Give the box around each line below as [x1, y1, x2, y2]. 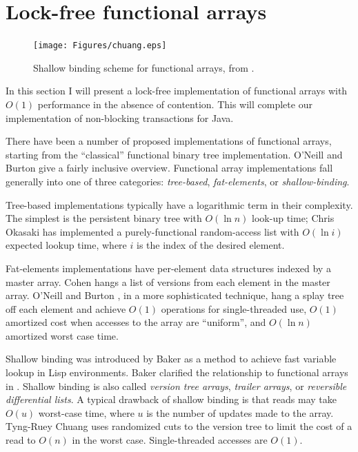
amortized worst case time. [6, 328, 119, 342]
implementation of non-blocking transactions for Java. [6, 110, 234, 125]
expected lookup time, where [6, 238, 127, 252]
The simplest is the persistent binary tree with [6, 211, 202, 225]
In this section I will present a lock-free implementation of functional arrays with [6, 83, 348, 98]
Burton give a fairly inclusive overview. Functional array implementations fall [6, 161, 333, 175]
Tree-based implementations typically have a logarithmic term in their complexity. [6, 197, 353, 212]
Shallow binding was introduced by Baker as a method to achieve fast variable [6, 351, 337, 366]
